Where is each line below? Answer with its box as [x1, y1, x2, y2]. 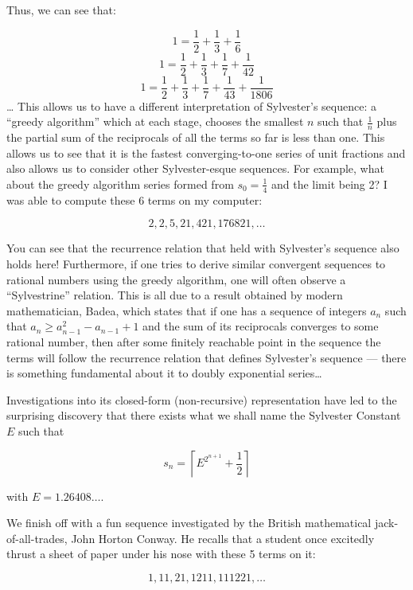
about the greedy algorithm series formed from [6, 175, 234, 192]
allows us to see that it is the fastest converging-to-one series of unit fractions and [6, 144, 406, 161]
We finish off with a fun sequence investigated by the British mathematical [6, 514, 372, 531]
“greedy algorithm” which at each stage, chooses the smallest [6, 113, 304, 130]
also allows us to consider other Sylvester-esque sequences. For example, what [6, 160, 384, 177]
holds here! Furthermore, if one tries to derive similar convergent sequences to [6, 256, 386, 272]
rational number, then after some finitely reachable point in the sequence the [6, 333, 381, 350]
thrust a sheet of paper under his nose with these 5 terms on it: [6, 545, 316, 562]
